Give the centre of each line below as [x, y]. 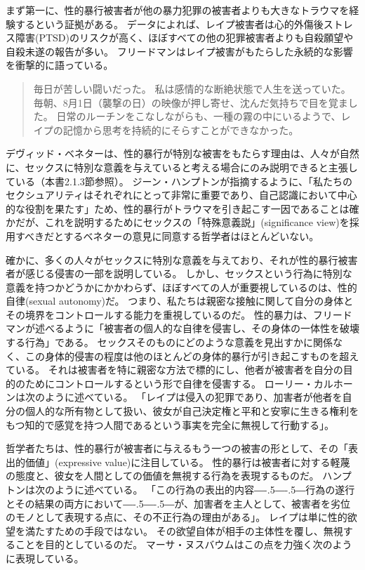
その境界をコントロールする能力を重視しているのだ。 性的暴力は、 [159, 314]
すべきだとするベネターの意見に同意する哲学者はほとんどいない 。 [167, 236]
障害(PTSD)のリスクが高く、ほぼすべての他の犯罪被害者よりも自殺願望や [184, 38]
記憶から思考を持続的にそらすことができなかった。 [181, 130]
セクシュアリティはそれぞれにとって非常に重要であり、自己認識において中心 [181, 195]
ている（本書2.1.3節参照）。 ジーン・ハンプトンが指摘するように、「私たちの [179, 181]
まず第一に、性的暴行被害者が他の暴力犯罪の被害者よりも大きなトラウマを [178, 10]
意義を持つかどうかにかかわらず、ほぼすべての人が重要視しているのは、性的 [181, 287]
